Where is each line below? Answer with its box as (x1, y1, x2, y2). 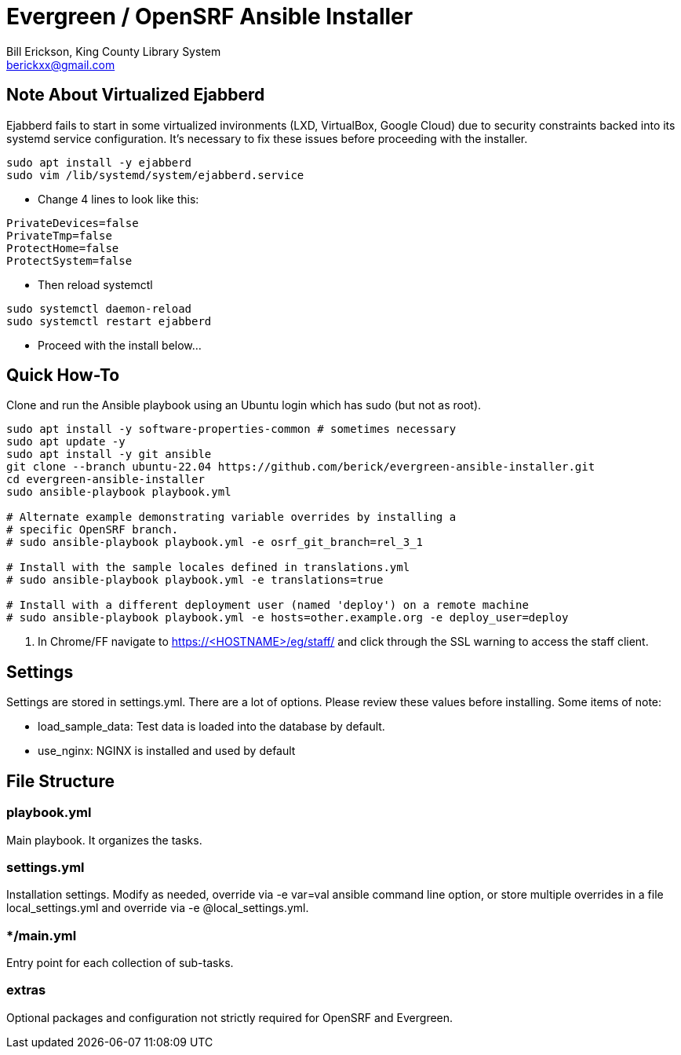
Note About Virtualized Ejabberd (6, 85, 265, 105)
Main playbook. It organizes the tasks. (6, 833, 202, 847)
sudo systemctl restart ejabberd (6, 314, 212, 328)
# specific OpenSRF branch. (6, 523, 179, 537)
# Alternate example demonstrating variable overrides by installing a (6, 511, 457, 524)
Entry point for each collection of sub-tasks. (6, 956, 234, 969)
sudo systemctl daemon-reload (6, 302, 192, 315)
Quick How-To (6, 365, 120, 386)
